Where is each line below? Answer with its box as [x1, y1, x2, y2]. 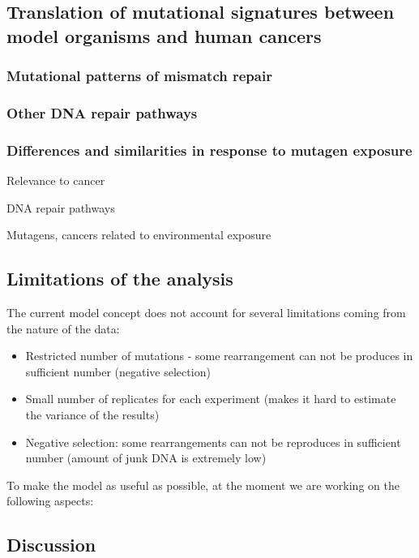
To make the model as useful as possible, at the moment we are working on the [6, 476, 400, 493]
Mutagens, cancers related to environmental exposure [6, 226, 271, 243]
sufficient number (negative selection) [25, 363, 211, 380]
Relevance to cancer [6, 172, 105, 189]
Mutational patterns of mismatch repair [6, 66, 272, 86]
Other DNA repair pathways [6, 102, 198, 122]
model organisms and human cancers [6, 23, 322, 48]
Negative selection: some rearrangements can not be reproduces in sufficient [25, 433, 401, 450]
